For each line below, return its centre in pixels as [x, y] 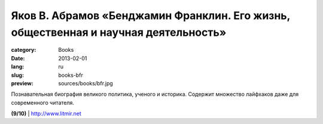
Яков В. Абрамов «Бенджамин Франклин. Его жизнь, [150, 15]
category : [24, 50]
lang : [18, 67]
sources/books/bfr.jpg [86, 83]
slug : [17, 75]
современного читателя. [43, 103]
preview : [22, 83]
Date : [18, 58]
